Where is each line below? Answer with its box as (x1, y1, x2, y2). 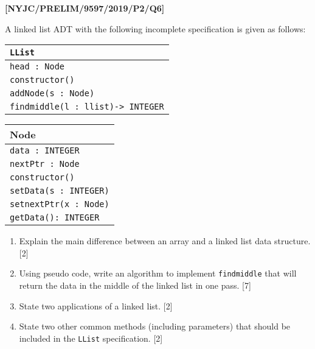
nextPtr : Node (10, 159, 80, 169)
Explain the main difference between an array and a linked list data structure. (19, 234, 311, 247)
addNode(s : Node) (10, 88, 95, 99)
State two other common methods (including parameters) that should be (19, 320, 291, 333)
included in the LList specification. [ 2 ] (19, 331, 163, 344)
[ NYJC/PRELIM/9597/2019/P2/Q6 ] (5, 2, 165, 14)
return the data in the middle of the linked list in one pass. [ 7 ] (19, 279, 251, 292)
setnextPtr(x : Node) (10, 199, 109, 210)
